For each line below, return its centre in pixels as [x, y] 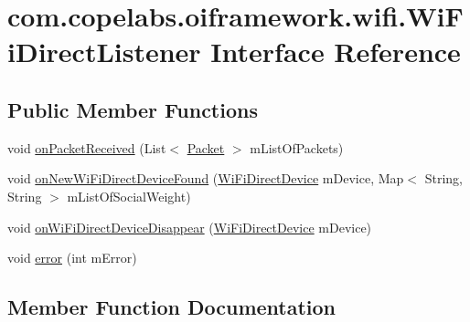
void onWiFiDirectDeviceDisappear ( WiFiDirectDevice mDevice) [190, 227]
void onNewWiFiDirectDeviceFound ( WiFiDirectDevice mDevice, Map [206, 178]
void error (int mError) [72, 258]
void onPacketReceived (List [87, 147]
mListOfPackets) [297, 147]
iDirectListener [104, 52]
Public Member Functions [133, 109]
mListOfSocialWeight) [129, 196]
